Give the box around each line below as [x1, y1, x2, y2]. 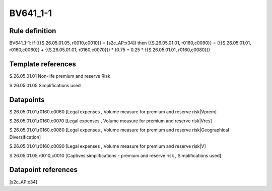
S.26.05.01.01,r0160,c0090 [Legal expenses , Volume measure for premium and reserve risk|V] [9, 143, 206, 149]
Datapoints [9, 95, 45, 104]
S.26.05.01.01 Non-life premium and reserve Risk [9, 73, 110, 79]
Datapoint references [9, 165, 78, 174]
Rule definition [9, 27, 56, 35]
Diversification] [9, 134, 41, 140]
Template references [9, 60, 77, 69]
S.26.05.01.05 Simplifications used [9, 82, 81, 88]
